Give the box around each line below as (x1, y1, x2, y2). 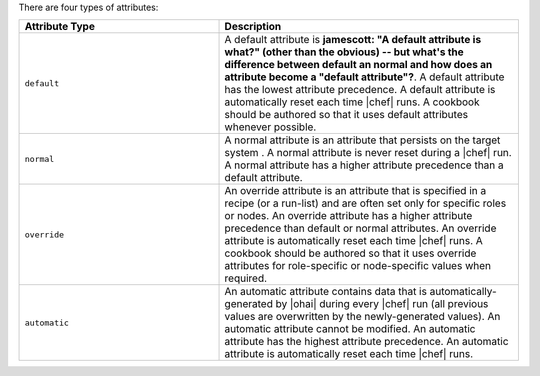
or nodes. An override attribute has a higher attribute (224, 209, 473, 223)
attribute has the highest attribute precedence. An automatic (224, 335, 509, 349)
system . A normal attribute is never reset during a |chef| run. (224, 146, 512, 160)
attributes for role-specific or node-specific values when (224, 259, 492, 273)
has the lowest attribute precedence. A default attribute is (224, 83, 496, 97)
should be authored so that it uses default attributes (224, 108, 469, 122)
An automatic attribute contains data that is (224, 285, 427, 299)
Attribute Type (24, 20, 95, 34)
